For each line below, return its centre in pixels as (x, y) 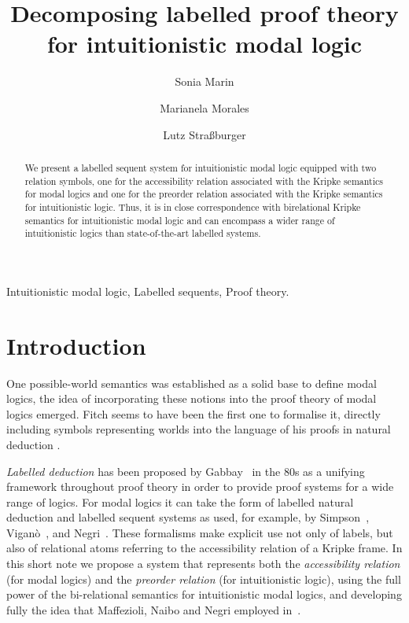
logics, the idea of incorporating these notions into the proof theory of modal (192, 398)
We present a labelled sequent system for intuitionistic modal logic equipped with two (201, 167)
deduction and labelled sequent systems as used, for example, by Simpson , (188, 517)
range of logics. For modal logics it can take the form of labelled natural (180, 501)
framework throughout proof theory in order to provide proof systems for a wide (200, 487)
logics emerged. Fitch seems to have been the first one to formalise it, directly (193, 413)
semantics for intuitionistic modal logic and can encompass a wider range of (180, 220)
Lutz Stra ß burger (204, 134)
